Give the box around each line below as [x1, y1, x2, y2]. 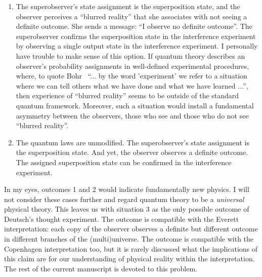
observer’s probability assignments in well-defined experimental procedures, [16, 60, 249, 71]
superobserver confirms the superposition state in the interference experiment [16, 30, 256, 41]
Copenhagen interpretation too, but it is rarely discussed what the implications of [4, 243, 258, 254]
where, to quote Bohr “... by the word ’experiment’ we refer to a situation [16, 70, 247, 81]
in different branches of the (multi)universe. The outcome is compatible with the [4, 233, 254, 244]
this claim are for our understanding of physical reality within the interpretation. [4, 253, 255, 264]
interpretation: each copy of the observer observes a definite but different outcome [4, 223, 258, 234]
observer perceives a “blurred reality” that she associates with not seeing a [16, 11, 247, 21]
